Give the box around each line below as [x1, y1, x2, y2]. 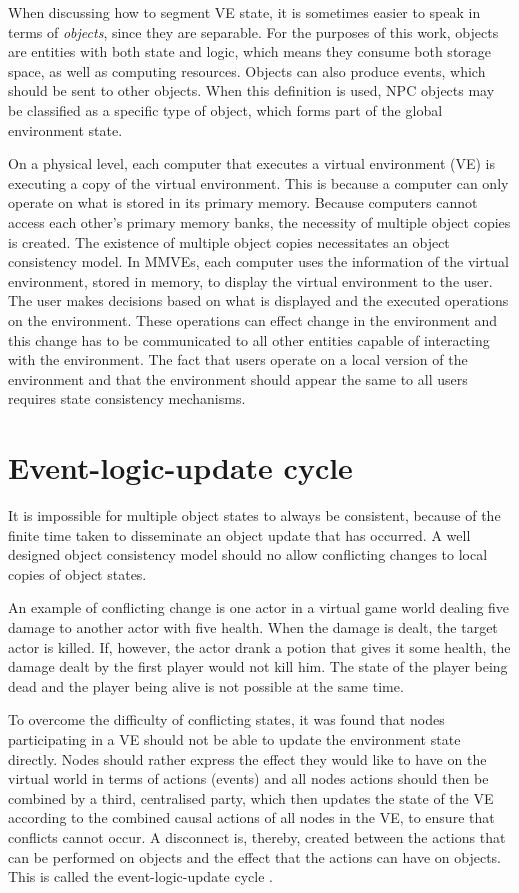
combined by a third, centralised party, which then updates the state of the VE [8, 787, 494, 808]
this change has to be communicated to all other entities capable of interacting [8, 329, 490, 350]
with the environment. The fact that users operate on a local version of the [8, 349, 468, 370]
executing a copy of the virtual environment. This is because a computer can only [8, 172, 509, 193]
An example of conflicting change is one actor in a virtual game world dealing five [8, 597, 510, 618]
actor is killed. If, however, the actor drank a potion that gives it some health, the [8, 636, 511, 657]
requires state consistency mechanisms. [8, 388, 246, 409]
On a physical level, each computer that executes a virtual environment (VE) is [8, 153, 496, 174]
